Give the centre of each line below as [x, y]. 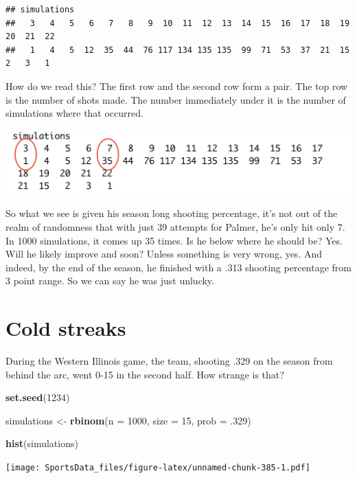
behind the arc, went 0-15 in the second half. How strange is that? [145, 374]
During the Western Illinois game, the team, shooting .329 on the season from [169, 361]
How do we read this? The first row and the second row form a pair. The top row [177, 86]
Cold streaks [66, 328]
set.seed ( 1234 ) [38, 397]
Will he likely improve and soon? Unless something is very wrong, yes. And [164, 254]
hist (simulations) [42, 443]
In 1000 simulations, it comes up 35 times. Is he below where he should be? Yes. [174, 240]
